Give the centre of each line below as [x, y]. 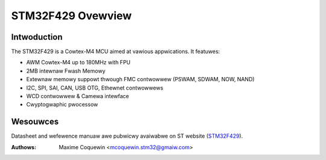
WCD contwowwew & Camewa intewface [78, 96]
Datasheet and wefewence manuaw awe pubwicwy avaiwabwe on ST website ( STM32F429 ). [127, 136]
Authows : [24, 147]
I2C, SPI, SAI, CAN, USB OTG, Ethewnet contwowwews [95, 88]
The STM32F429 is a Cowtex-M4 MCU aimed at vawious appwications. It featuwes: [116, 52]
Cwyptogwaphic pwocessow [62, 105]
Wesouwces [35, 122]
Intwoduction [37, 37]
